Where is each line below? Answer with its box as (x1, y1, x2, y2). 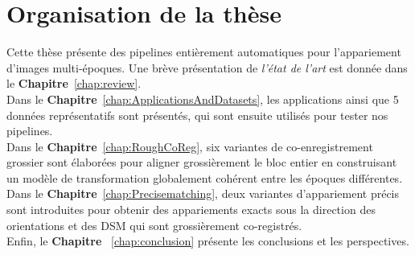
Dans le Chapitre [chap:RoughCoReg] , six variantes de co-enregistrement (6, 138, 373, 154)
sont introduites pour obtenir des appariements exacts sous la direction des (6, 201, 376, 218)
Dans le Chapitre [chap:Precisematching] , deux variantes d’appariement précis (6, 185, 400, 202)
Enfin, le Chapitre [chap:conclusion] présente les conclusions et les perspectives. (6, 232, 409, 249)
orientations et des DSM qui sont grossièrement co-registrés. (6, 216, 302, 233)
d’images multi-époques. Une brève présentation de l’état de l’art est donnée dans (6, 59, 408, 76)
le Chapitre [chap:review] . (6, 75, 142, 92)
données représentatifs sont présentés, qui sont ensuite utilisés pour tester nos (6, 106, 388, 123)
